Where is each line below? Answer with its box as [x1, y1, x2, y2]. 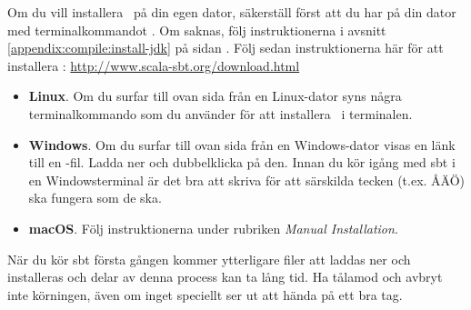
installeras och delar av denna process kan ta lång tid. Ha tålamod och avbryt [7, 267, 443, 286]
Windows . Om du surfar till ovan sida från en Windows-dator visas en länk [28, 135, 456, 154]
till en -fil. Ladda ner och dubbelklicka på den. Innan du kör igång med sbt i [28, 153, 456, 172]
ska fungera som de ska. [28, 188, 162, 207]
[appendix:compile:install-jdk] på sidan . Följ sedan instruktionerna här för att [7, 38, 444, 57]
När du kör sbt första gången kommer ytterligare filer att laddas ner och [7, 249, 411, 268]
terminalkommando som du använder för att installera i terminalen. [28, 104, 413, 123]
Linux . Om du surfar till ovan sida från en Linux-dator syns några [28, 86, 402, 105]
